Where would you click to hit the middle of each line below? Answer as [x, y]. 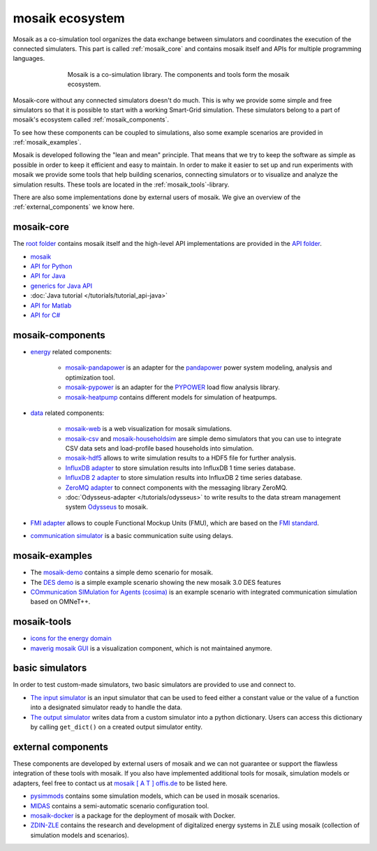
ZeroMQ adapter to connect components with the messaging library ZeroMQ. [176, 487]
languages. [29, 59]
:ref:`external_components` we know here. [74, 207]
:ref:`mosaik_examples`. [47, 143]
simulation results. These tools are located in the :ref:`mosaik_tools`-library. [121, 184]
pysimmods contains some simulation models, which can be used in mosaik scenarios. [155, 796]
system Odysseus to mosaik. [107, 507]
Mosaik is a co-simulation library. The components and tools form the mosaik [178, 74]
